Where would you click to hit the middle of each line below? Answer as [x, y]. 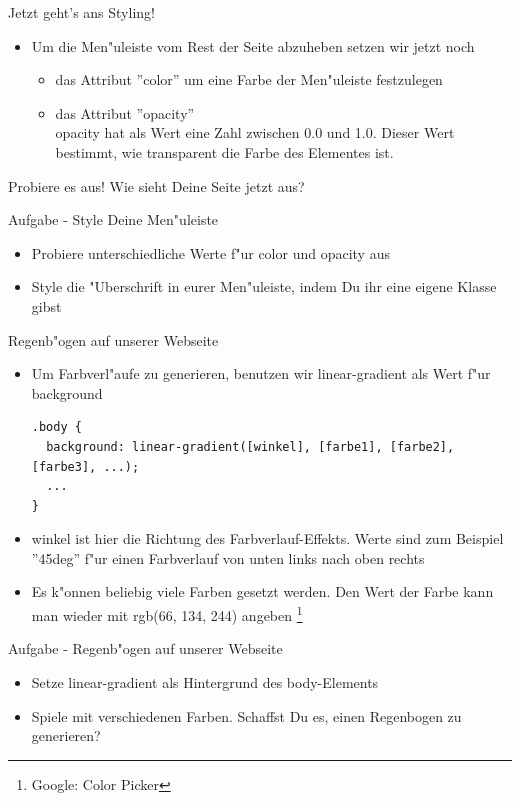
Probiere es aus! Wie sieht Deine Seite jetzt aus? [156, 185]
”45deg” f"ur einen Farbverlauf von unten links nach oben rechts [228, 557]
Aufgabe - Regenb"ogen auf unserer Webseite [145, 648]
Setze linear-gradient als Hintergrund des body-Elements [205, 681]
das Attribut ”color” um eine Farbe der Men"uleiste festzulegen [249, 79]
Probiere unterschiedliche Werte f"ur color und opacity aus [210, 252]
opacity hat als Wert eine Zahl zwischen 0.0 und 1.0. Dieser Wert [255, 132]
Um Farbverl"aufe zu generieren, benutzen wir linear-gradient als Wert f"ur [261, 373]
